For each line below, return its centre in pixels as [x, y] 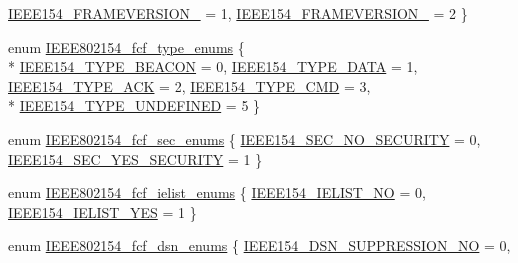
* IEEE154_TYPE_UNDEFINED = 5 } [134, 105]
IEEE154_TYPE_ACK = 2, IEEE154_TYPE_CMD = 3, [189, 85]
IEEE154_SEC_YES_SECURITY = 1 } [135, 158]
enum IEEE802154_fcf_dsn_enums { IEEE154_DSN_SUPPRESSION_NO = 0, [259, 245]
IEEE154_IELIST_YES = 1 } [102, 211]
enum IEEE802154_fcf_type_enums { [126, 46]
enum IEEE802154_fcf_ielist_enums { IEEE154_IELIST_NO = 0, [217, 192]
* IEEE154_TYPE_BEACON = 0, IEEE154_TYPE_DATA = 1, [213, 66]
